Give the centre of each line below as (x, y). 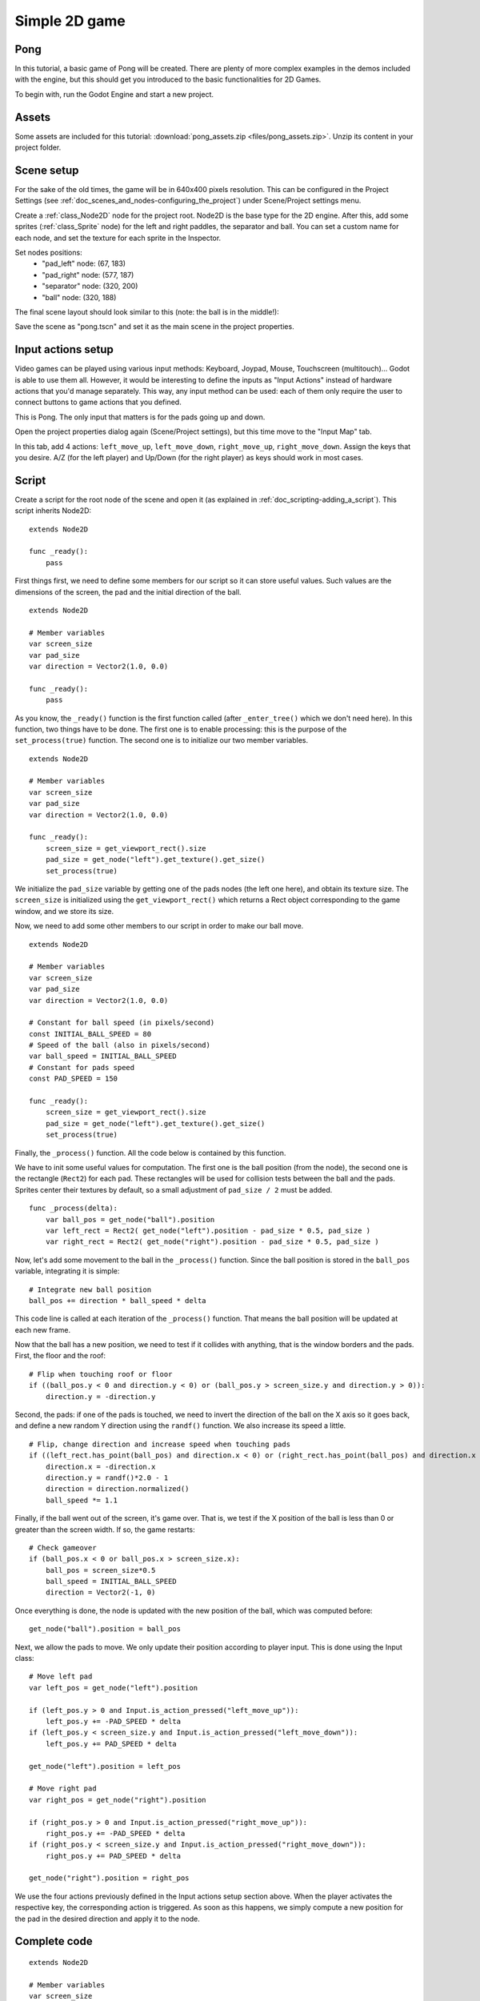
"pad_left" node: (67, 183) (84, 263)
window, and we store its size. (64, 911)
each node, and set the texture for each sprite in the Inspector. (118, 238)
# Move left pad (61, 1676)
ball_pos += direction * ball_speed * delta (118, 1300)
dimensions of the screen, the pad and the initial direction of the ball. (128, 591)
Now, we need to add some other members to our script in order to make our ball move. (159, 926)
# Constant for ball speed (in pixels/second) (122, 1023)
